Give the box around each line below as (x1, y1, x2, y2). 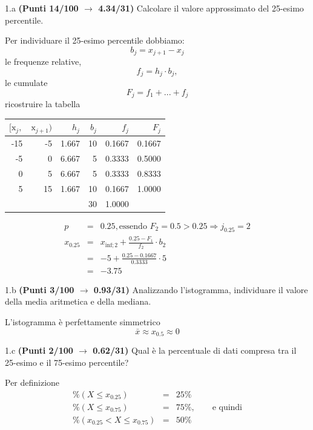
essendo (119, 222, 147, 231)
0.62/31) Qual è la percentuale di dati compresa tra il (93, 344, 297, 357)
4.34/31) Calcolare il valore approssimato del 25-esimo (98, 2, 304, 14)
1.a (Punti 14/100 (5, 2, 79, 14)
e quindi (212, 403, 243, 412)
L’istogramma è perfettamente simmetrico (5, 316, 160, 328)
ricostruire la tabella (5, 98, 81, 110)
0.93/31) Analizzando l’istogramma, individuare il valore (93, 283, 308, 296)
